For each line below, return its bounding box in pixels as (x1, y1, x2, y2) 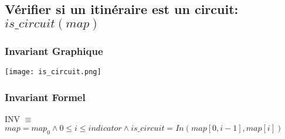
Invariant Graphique (5, 43, 103, 58)
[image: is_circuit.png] (5, 68, 101, 76)
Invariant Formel (5, 89, 86, 104)
